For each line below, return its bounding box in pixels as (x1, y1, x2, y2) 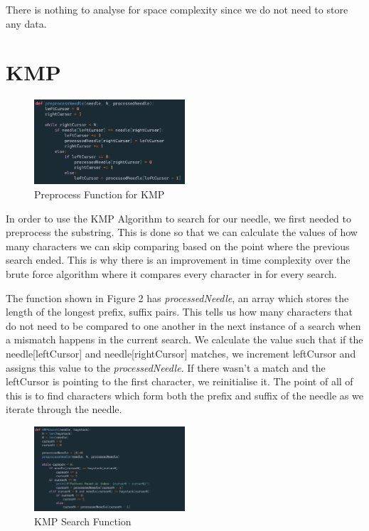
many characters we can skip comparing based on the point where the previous (6, 238, 350, 253)
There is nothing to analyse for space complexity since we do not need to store (6, 2, 348, 16)
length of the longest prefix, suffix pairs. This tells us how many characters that (6, 304, 353, 319)
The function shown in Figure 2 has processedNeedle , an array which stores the (6, 290, 349, 305)
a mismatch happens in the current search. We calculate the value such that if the (6, 332, 363, 347)
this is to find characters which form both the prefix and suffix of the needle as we (6, 387, 363, 402)
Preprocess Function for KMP (34, 187, 165, 202)
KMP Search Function (34, 513, 132, 528)
